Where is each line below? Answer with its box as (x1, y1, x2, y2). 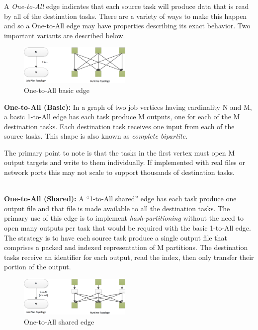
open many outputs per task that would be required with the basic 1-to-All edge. (4, 223, 251, 233)
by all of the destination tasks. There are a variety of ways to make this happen (4, 10, 247, 21)
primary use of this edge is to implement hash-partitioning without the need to (4, 213, 244, 223)
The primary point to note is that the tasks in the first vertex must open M (4, 147, 235, 158)
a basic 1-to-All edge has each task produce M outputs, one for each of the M (4, 111, 240, 122)
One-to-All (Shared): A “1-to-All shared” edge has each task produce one (4, 193, 237, 204)
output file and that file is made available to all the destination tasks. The (4, 203, 230, 213)
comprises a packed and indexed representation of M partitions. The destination (4, 242, 248, 252)
